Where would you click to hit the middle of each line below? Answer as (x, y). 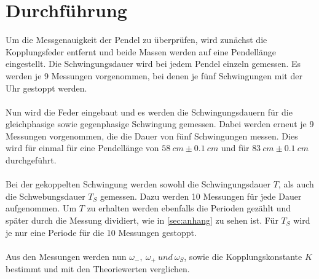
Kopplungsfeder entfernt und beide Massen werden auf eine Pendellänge (141, 51)
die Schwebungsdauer (45, 196)
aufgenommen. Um (41, 208)
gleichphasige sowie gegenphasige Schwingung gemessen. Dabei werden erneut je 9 (160, 124)
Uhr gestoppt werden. (46, 88)
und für (235, 148)
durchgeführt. (31, 160)
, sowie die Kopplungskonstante (243, 256)
